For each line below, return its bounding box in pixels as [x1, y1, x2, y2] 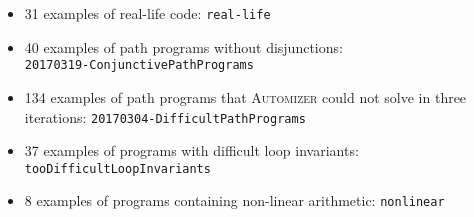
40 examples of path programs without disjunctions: [24, 36, 343, 57]
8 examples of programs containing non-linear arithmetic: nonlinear [24, 190, 445, 211]
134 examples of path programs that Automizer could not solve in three [24, 86, 467, 107]
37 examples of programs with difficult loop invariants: [24, 140, 359, 161]
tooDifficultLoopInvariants [24, 161, 211, 176]
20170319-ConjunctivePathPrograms [24, 58, 254, 73]
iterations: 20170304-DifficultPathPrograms [24, 106, 306, 127]
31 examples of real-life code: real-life [24, 3, 271, 23]
